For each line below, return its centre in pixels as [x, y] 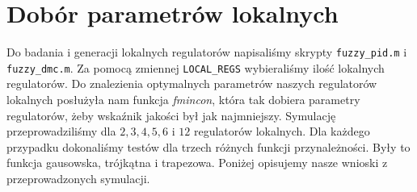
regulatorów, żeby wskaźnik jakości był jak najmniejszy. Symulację [171, 115]
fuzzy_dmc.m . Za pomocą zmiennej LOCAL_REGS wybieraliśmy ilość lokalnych [196, 67]
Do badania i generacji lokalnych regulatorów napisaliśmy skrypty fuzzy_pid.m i [207, 52]
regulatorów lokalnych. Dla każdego [282, 131]
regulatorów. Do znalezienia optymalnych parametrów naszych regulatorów [192, 83]
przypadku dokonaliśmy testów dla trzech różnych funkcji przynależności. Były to [208, 146]
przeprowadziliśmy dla [61, 131]
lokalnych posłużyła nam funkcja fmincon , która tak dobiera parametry [183, 100]
